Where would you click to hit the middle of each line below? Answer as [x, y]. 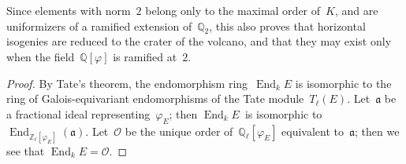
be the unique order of [179, 131]
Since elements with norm [69, 10]
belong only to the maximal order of [233, 10]
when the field [41, 56]
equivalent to [313, 131]
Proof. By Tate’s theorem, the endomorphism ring [127, 83]
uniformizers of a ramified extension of [99, 26]
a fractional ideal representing [78, 113]
